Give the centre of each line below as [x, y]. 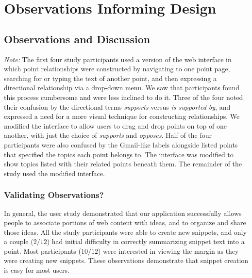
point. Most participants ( [42, 251]
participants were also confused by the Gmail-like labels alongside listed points [121, 144]
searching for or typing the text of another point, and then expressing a [110, 78]
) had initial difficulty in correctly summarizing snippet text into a [146, 241]
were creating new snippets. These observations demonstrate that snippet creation [126, 260]
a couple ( [19, 241]
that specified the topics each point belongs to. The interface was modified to [119, 154]
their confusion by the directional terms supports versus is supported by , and [117, 106]
